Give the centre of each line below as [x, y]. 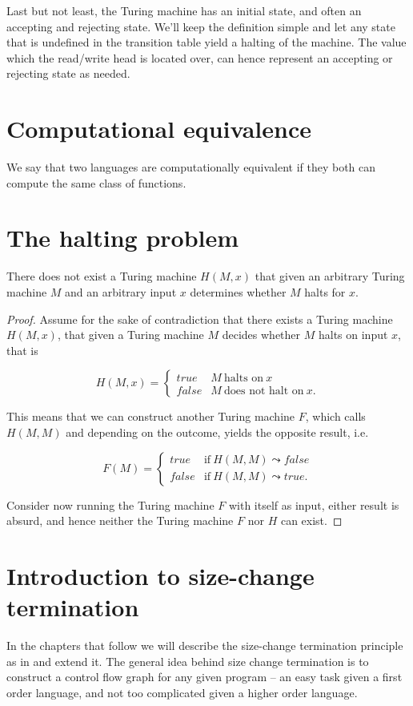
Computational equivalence [159, 129]
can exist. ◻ [311, 520]
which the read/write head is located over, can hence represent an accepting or [200, 57]
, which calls [335, 416]
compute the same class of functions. [96, 182]
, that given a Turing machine [130, 335]
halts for [325, 292]
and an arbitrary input [121, 292]
